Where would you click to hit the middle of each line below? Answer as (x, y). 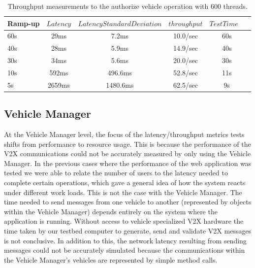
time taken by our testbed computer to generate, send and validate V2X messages (128, 231)
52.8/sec (186, 72)
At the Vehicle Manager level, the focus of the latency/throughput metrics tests (124, 134)
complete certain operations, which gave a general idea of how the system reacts (125, 183)
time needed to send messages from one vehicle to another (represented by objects (128, 202)
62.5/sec (186, 84)
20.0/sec (186, 60)
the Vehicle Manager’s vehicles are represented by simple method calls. (111, 259)
